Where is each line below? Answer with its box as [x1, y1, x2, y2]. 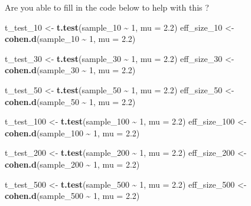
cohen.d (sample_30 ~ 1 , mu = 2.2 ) [5, 64, 136, 76]
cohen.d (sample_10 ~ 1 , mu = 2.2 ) [5, 32, 136, 45]
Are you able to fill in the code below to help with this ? [5, 1, 209, 13]
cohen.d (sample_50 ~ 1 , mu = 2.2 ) [5, 95, 136, 107]
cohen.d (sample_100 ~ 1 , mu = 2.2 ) [5, 126, 140, 139]
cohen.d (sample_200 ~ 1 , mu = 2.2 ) [5, 158, 140, 170]
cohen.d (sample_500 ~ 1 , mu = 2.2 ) [5, 189, 140, 202]
